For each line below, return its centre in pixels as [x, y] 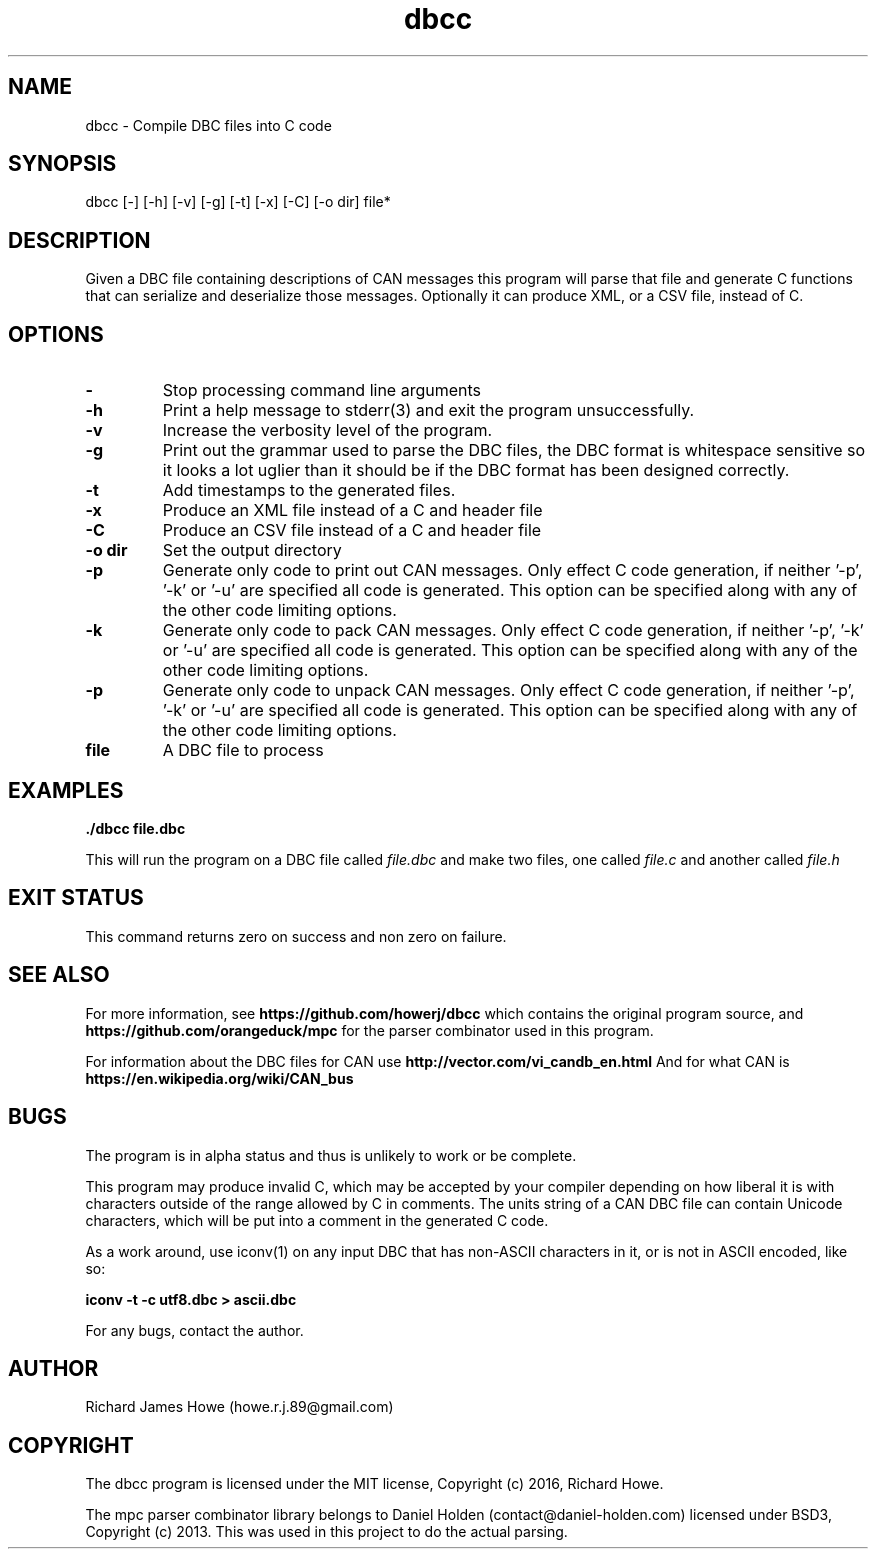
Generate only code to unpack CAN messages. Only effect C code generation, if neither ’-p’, [508, 690]
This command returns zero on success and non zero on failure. [296, 936]
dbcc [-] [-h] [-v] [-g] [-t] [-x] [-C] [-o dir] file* [238, 202]
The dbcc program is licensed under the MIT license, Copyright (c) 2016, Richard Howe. [374, 1484]
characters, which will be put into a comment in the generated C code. [317, 1220]
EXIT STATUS [76, 898]
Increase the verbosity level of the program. [327, 430]
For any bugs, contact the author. [194, 1330]
